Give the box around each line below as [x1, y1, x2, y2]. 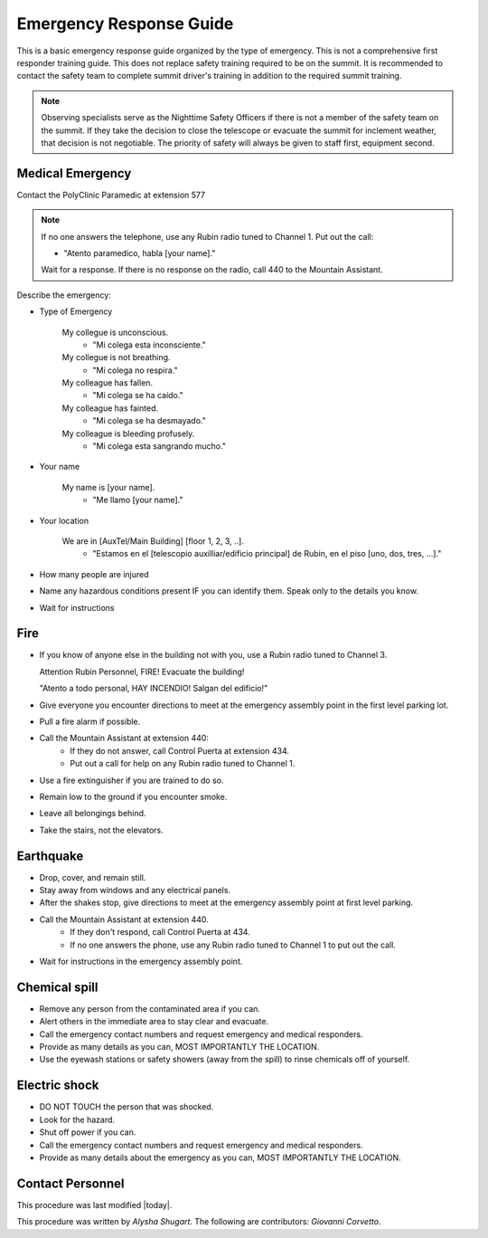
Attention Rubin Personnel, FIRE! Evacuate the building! [39, 666, 245, 677]
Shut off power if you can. [39, 1127, 136, 1138]
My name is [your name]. [61, 481, 155, 492]
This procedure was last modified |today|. [16, 1199, 173, 1210]
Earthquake [16, 848, 84, 863]
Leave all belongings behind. [39, 808, 146, 819]
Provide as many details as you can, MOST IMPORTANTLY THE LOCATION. [39, 1042, 320, 1052]
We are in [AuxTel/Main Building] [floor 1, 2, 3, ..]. [61, 536, 244, 547]
